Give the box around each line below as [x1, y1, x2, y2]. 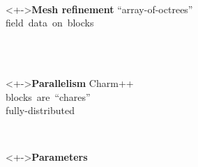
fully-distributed [6, 103, 75, 118]
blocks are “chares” [6, 89, 91, 104]
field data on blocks [6, 15, 94, 30]
